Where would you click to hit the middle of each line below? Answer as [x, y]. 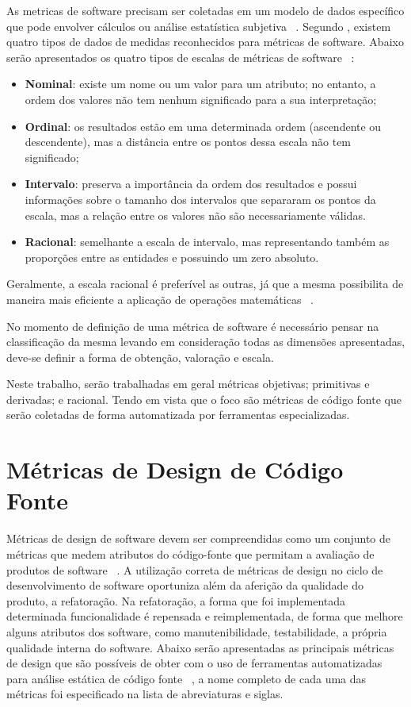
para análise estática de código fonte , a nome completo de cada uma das [186, 678]
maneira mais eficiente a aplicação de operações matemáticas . [160, 299]
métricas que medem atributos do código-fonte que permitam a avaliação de [190, 553]
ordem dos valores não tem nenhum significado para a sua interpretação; [201, 99]
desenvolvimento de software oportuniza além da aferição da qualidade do [185, 585]
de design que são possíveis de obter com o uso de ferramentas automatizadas [194, 663]
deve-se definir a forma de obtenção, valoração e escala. [140, 357]
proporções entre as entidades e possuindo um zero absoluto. [172, 257]
